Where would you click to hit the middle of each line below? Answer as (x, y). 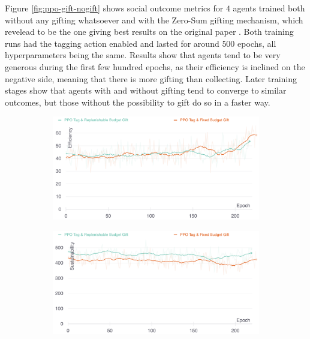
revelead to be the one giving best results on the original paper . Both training (149, 31)
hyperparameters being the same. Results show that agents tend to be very (143, 55)
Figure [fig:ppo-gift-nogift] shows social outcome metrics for (114, 8)
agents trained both (269, 8)
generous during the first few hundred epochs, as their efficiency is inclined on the (155, 66)
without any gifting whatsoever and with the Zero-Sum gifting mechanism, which (154, 19)
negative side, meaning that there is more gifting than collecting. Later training (151, 78)
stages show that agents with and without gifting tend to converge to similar (146, 90)
